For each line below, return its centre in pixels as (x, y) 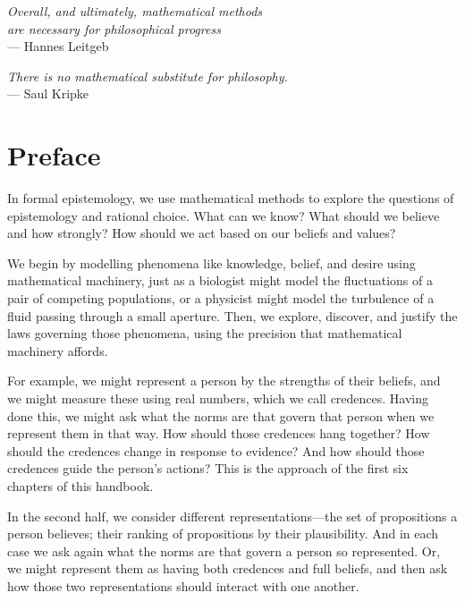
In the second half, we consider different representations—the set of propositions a (232, 516)
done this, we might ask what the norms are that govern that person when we (221, 415)
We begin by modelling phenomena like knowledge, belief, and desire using (211, 262)
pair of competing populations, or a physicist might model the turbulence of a (221, 298)
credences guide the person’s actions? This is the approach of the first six (208, 468)
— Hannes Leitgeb (58, 46)
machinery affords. (58, 350)
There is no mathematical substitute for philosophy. (148, 76)
